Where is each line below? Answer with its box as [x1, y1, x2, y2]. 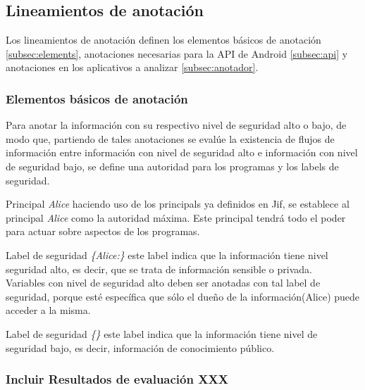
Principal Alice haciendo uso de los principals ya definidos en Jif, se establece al [6, 196, 349, 211]
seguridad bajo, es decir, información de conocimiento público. [6, 340, 275, 355]
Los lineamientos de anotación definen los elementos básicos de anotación [6, 32, 321, 47]
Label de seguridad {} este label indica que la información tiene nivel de [6, 326, 318, 341]
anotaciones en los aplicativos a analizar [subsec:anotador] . [6, 60, 259, 75]
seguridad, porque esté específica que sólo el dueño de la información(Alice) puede [6, 289, 360, 303]
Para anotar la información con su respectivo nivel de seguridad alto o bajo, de [6, 118, 347, 132]
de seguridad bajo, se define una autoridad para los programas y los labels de [6, 158, 339, 173]
